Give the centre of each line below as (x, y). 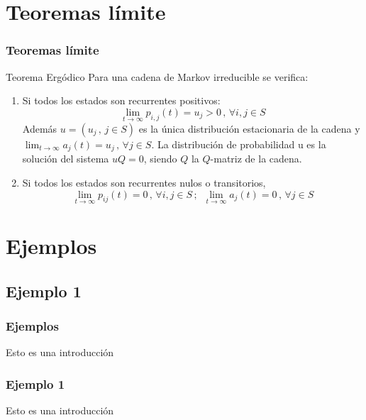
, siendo (160, 159)
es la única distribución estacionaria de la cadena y (249, 128)
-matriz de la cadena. (256, 159)
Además (40, 128)
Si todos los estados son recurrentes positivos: (121, 100)
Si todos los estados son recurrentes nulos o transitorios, (144, 183)
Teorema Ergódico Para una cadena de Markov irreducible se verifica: (157, 76)
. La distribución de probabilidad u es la (239, 144)
